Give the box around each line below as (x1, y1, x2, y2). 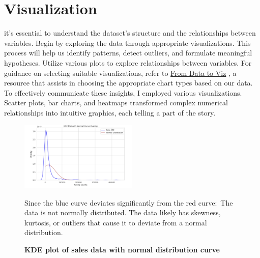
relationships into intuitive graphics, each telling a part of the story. (4, 107, 216, 118)
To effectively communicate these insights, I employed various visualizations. (4, 87, 242, 98)
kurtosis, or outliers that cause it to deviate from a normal (24, 217, 207, 227)
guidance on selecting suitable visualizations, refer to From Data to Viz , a (4, 67, 237, 78)
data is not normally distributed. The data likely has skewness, (24, 207, 221, 218)
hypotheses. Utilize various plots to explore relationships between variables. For (4, 57, 252, 68)
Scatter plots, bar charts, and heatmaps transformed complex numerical (4, 97, 228, 108)
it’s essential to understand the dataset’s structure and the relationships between (4, 27, 256, 38)
